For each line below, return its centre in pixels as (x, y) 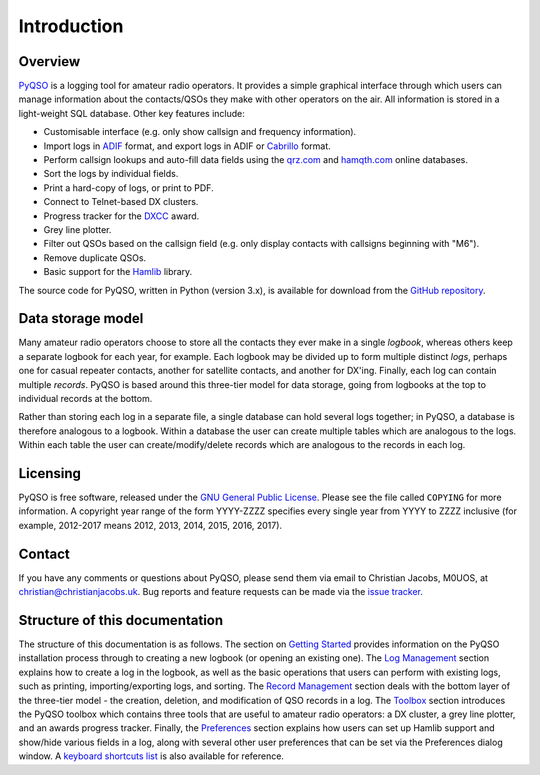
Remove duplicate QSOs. (95, 257)
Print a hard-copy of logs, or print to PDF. (128, 187)
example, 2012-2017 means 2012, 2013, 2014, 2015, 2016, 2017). (150, 525)
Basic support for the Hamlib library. (118, 272)
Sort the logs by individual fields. (111, 174)
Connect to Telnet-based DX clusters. (121, 202)
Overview (49, 61)
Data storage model (81, 318)
